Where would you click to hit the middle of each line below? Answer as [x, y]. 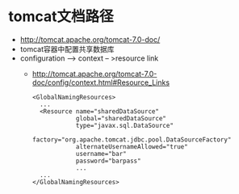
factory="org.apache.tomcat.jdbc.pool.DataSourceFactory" [132, 139]
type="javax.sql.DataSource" [124, 125]
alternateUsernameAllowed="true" [132, 146]
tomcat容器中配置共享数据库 [67, 48]
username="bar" [101, 154]
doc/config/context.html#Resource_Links [101, 82]
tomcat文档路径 [61, 17]
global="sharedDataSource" [121, 118]
